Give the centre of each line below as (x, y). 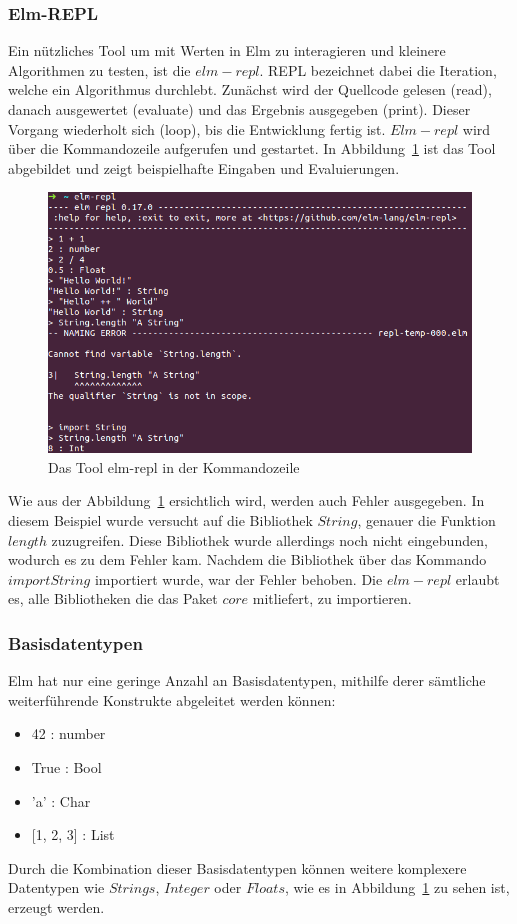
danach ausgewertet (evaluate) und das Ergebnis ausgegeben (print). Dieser (239, 109)
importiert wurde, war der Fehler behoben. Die (238, 578)
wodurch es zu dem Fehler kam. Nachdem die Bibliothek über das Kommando (247, 559)
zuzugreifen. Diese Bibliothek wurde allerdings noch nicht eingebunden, (269, 539)
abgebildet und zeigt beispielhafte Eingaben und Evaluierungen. (204, 167)
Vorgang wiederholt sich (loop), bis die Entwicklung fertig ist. (197, 128)
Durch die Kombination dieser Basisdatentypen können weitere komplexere (237, 867)
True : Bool (66, 767)
